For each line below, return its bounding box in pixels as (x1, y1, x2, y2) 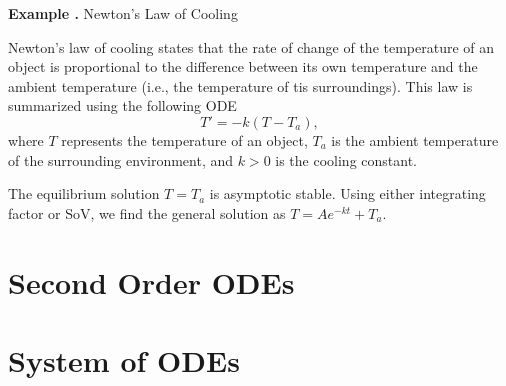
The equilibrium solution (8, 183, 160, 204)
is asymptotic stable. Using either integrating (209, 183, 486, 204)
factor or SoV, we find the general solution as (8, 202, 286, 223)
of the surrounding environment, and (8, 149, 234, 170)
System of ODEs (8, 339, 240, 380)
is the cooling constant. (275, 149, 418, 170)
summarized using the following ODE (8, 95, 237, 116)
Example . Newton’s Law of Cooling (8, 3, 238, 23)
